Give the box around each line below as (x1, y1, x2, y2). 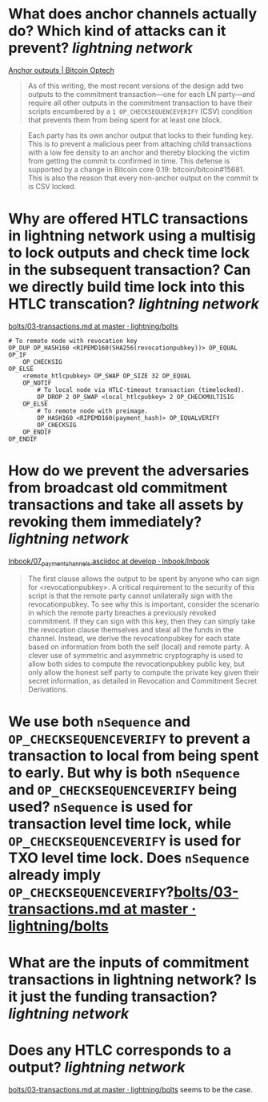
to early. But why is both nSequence (8, 763, 240, 781)
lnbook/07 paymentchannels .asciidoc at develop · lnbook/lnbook (8, 556, 210, 567)
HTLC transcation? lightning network (8, 295, 260, 313)
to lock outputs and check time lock (8, 244, 250, 262)
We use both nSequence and (8, 712, 190, 730)
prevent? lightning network (8, 39, 194, 57)
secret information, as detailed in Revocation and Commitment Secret (27, 676, 258, 685)
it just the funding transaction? (8, 987, 218, 1006)
